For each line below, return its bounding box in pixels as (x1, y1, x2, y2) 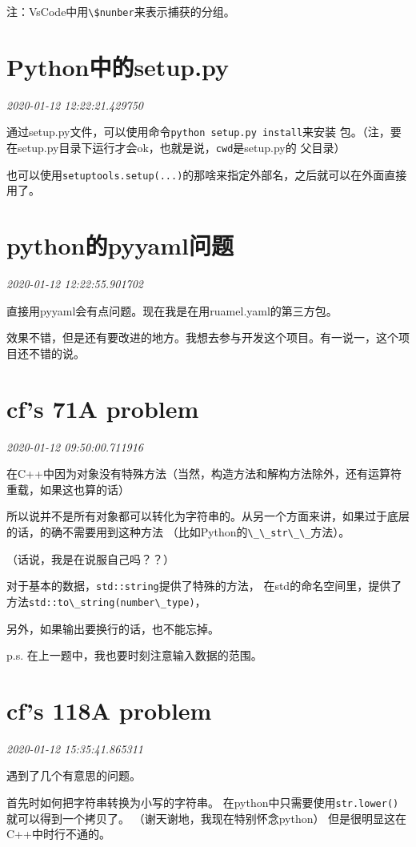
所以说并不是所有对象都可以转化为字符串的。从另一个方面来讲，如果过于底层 (6, 508, 410, 524)
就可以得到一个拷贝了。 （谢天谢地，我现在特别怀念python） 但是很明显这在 (6, 809, 407, 826)
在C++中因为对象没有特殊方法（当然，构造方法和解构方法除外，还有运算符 (6, 465, 402, 482)
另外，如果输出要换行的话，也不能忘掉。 (6, 620, 219, 636)
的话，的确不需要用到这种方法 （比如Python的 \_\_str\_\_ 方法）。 (6, 523, 350, 540)
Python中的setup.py (6, 50, 230, 82)
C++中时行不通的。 (6, 825, 110, 842)
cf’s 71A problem (6, 391, 199, 424)
